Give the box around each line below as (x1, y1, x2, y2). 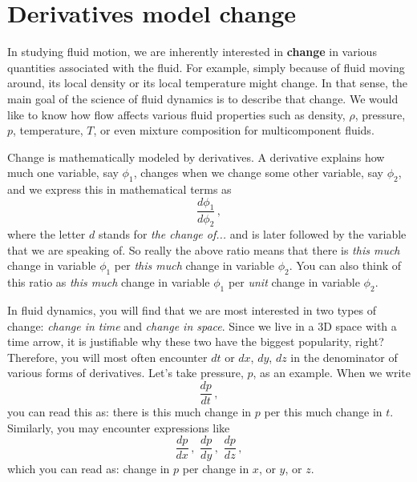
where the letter (7, 226, 86, 243)
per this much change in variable (114, 257, 274, 274)
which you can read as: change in (7, 460, 170, 477)
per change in (182, 460, 249, 477)
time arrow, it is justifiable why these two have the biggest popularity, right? (7, 333, 384, 350)
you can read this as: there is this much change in (7, 404, 252, 420)
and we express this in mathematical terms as (7, 181, 232, 198)
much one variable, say (7, 164, 119, 181)
